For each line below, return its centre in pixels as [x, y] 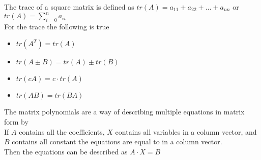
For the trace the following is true [57, 26]
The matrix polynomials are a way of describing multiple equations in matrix [124, 112]
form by [16, 122]
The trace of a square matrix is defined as [69, 7]
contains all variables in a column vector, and [186, 131]
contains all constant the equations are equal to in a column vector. [117, 142]
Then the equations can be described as [66, 151]
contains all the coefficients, [62, 131]
